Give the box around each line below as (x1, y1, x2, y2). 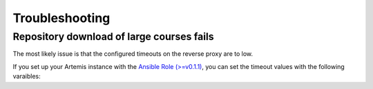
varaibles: (12, 72, 41, 81)
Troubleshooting (12, 10, 111, 26)
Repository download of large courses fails (12, 30, 214, 43)
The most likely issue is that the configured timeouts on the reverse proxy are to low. (12, 50, 254, 58)
